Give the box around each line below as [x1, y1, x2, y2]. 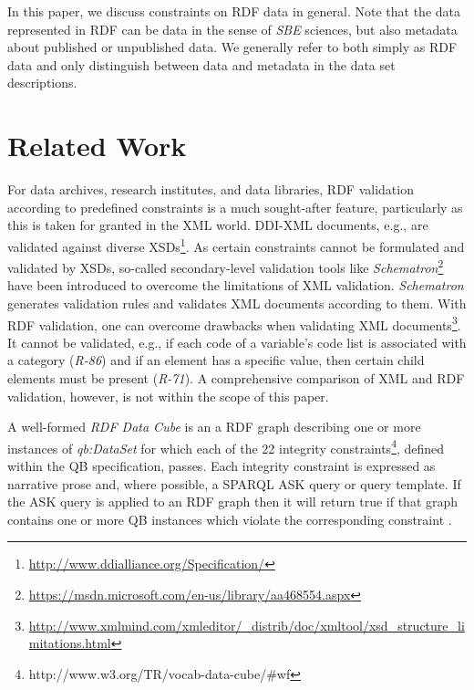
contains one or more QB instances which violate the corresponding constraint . [7, 509, 452, 528]
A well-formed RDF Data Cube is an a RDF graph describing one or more [7, 417, 421, 436]
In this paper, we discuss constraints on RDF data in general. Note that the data [7, 2, 460, 20]
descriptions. [7, 73, 77, 92]
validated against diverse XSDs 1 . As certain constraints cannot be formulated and [7, 234, 465, 256]
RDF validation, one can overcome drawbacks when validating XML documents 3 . [7, 312, 461, 334]
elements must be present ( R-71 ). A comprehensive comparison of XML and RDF [7, 369, 465, 387]
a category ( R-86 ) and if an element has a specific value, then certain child [7, 350, 425, 370]
